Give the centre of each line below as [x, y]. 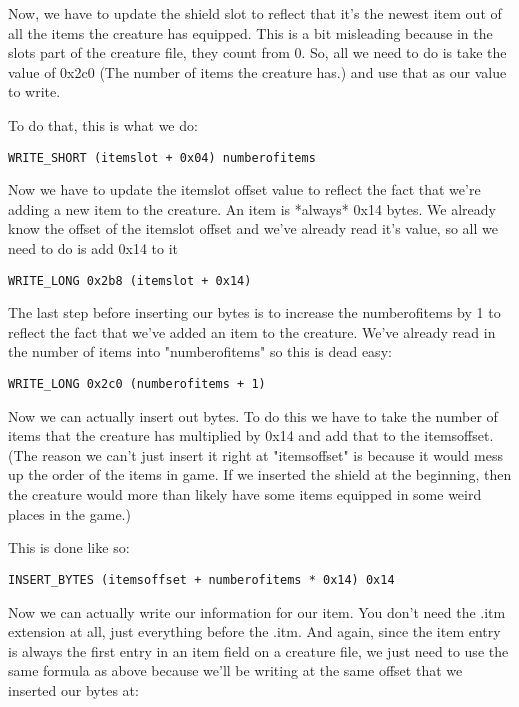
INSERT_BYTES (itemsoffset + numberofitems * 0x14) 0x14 [201, 579]
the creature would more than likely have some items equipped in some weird [245, 494]
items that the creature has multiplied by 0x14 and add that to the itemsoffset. [251, 435]
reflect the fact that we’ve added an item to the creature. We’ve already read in [252, 331]
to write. [34, 91]
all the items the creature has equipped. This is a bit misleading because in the [250, 32]
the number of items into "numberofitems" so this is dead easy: [200, 351]
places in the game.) [69, 513]
